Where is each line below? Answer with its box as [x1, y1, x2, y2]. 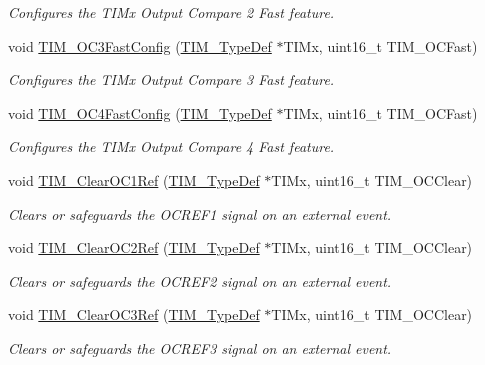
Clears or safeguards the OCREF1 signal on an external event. [8, 203, 392, 224]
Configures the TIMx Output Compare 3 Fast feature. [8, 69, 335, 90]
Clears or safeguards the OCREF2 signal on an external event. [8, 270, 392, 291]
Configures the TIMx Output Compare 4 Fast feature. [8, 136, 335, 157]
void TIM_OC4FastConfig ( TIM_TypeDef [8, 102, 272, 123]
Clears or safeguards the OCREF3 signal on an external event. [8, 337, 392, 358]
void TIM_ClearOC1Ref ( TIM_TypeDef [8, 169, 260, 190]
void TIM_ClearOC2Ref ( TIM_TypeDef [8, 237, 260, 258]
